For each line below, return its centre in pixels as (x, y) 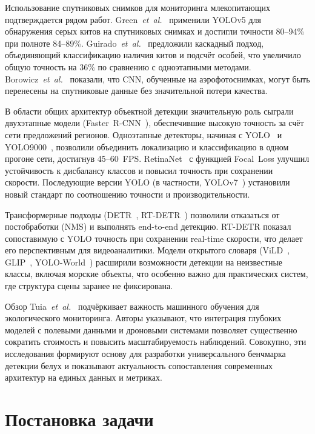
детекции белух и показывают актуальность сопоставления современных (139, 365)
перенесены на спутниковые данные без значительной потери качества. (136, 91)
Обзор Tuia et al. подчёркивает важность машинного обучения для (132, 306)
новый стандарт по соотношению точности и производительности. (128, 194)
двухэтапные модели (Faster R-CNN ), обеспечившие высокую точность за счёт (154, 123)
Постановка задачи (79, 419)
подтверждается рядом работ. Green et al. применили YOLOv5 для (133, 19)
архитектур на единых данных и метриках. (84, 377)
